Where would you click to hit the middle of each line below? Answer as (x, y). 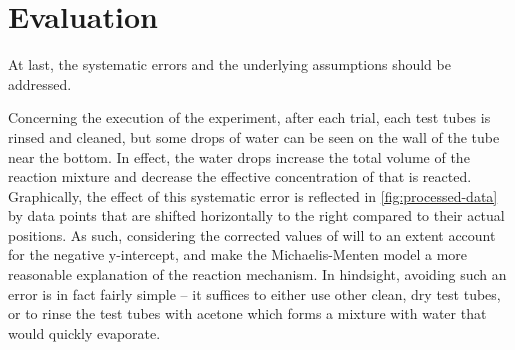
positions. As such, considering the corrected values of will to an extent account (252, 234)
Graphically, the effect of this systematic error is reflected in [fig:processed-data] (253, 195)
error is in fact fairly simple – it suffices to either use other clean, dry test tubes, (254, 293)
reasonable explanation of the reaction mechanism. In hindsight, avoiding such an (257, 274)
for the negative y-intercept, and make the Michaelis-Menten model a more (238, 254)
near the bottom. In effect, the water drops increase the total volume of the (239, 156)
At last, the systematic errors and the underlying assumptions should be (229, 64)
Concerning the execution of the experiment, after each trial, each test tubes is (249, 117)
